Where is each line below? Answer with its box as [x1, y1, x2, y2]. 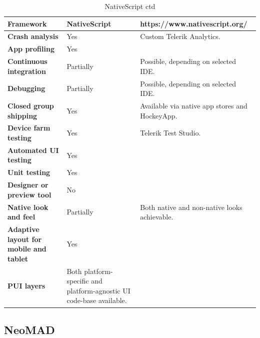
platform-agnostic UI [66, 285, 130, 295]
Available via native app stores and [140, 100, 247, 110]
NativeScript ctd [104, 1, 155, 11]
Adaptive [7, 224, 39, 234]
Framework [7, 18, 47, 28]
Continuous [7, 56, 47, 66]
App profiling [7, 43, 54, 54]
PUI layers [7, 280, 45, 291]
